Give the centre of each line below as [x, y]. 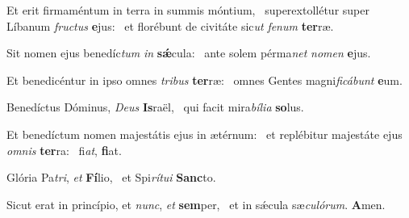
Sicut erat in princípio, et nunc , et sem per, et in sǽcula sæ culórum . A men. [196, 204]
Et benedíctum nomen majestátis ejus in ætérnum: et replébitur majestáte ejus [204, 134]
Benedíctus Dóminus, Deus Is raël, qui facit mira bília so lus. [155, 107]
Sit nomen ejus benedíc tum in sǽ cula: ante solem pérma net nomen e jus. [189, 53]
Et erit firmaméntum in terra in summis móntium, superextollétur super [188, 10]
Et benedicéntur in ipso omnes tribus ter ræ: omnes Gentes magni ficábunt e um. [204, 80]
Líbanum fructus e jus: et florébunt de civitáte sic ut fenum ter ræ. [170, 25]
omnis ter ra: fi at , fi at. [64, 150]
